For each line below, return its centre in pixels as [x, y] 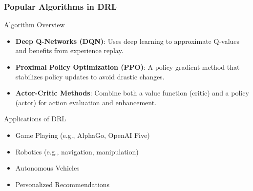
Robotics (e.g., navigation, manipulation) [77, 151]
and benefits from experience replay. [69, 50]
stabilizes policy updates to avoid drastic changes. [90, 76]
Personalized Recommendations [63, 184]
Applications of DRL [35, 119]
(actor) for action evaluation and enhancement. [86, 102]
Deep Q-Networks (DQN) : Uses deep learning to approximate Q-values [127, 41]
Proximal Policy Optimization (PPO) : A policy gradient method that [127, 67]
